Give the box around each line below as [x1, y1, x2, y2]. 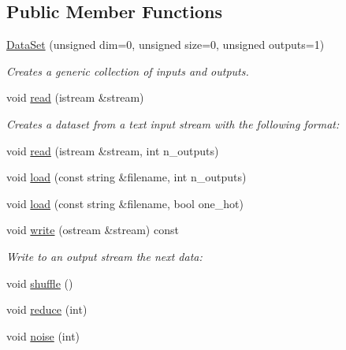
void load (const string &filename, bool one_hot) [6, 195, 244, 211]
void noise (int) [6, 327, 80, 344]
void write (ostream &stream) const [6, 222, 179, 238]
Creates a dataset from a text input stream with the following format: [6, 115, 340, 132]
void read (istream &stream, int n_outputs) [6, 142, 219, 158]
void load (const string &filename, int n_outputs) [6, 169, 247, 185]
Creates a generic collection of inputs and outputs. [6, 62, 249, 79]
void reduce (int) [6, 301, 87, 318]
